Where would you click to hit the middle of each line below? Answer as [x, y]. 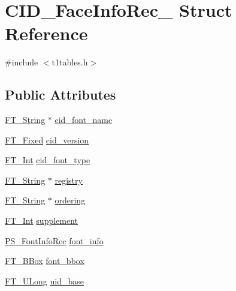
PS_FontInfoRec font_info [54, 240]
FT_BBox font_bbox [45, 261]
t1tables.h [70, 62]
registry [69, 180]
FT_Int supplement [42, 220]
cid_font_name [84, 120]
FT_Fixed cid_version [47, 139]
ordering [70, 200]
